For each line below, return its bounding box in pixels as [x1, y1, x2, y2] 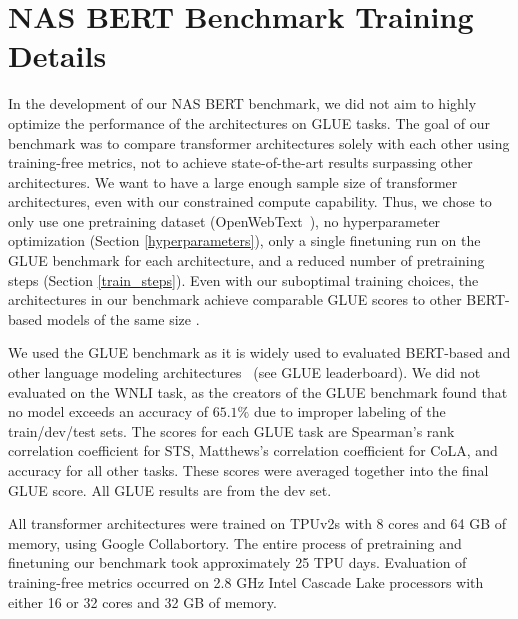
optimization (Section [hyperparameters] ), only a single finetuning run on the [8, 230, 481, 251]
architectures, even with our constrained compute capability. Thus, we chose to [8, 191, 492, 212]
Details [8, 35, 107, 76]
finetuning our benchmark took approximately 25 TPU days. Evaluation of [8, 552, 467, 573]
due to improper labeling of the [253, 401, 446, 422]
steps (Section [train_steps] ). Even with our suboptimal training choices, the [8, 269, 479, 290]
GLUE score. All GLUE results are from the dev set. [8, 479, 332, 500]
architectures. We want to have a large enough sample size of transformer [8, 171, 458, 192]
